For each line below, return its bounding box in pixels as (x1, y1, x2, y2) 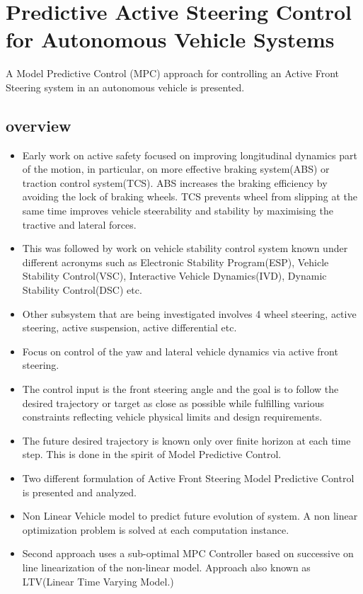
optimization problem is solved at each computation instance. (22, 522, 289, 537)
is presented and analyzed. (22, 484, 137, 499)
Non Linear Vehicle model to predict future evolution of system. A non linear (22, 508, 358, 523)
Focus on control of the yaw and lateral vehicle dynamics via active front (22, 343, 338, 358)
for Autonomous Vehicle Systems (6, 25, 335, 54)
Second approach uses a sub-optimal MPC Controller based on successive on (22, 546, 354, 561)
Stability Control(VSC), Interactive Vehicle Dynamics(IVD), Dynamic (22, 268, 327, 283)
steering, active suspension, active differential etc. (22, 320, 237, 335)
